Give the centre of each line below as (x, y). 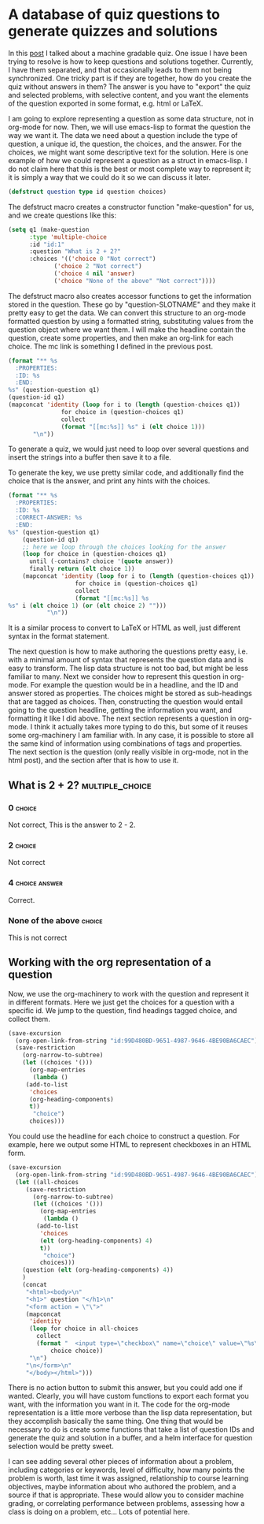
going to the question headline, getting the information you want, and (120, 710)
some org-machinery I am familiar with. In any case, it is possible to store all (131, 736)
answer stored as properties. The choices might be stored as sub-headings (130, 693)
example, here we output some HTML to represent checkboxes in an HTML (130, 1145)
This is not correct (38, 937)
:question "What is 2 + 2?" (75, 252)
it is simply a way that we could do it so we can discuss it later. (109, 177)
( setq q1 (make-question (49, 229)
